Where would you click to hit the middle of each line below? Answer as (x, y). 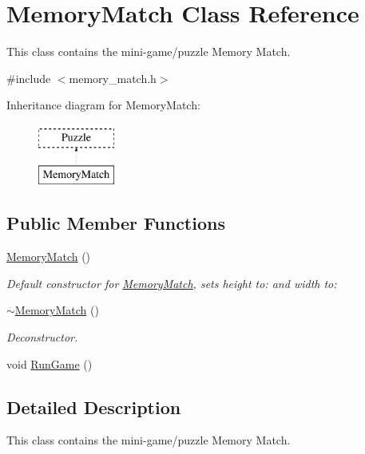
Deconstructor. (42, 337)
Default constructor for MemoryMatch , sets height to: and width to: (172, 283)
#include (29, 78)
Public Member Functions (116, 223)
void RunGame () (50, 363)
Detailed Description (94, 407)
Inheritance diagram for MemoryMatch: (103, 105)
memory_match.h (113, 78)
